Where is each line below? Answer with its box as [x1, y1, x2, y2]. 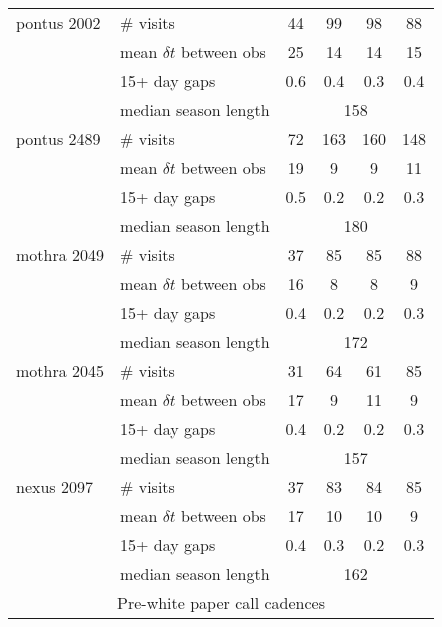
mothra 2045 [16, 359, 105, 382]
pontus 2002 [16, 11, 101, 34]
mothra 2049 [16, 243, 105, 266]
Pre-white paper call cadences [117, 591, 325, 614]
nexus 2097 [16, 475, 93, 498]
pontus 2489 [16, 127, 101, 150]
